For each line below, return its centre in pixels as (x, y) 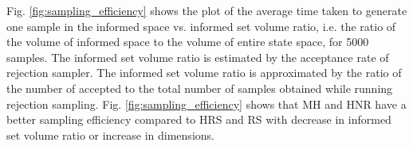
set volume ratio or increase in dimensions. (110, 134)
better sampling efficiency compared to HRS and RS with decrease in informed (199, 119)
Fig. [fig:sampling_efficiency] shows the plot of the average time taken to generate (207, 10)
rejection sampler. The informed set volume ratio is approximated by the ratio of (204, 73)
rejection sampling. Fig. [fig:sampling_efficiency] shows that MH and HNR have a (206, 104)
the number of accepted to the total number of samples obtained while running (200, 88)
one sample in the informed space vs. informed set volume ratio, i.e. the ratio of (201, 26)
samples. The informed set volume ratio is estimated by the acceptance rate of (198, 57)
